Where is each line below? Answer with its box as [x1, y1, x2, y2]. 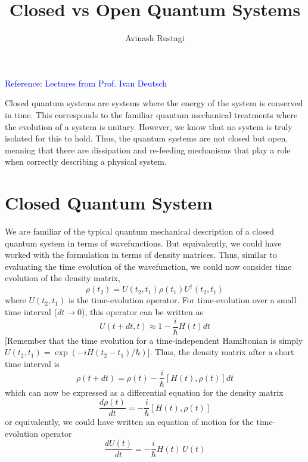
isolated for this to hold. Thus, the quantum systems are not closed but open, [5, 132, 288, 144]
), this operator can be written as [82, 306, 204, 318]
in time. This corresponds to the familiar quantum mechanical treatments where [5, 108, 298, 121]
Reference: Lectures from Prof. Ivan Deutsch [5, 76, 167, 89]
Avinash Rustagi [125, 32, 185, 44]
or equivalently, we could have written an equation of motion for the [5, 415, 254, 428]
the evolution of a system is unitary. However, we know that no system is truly [5, 120, 293, 133]
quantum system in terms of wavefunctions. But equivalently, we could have [5, 236, 282, 249]
